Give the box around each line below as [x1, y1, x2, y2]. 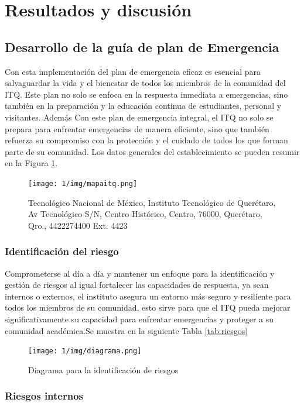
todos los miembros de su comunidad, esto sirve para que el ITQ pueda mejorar [5, 301, 291, 314]
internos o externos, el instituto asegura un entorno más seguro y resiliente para [5, 290, 291, 302]
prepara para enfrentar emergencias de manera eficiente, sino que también [5, 122, 269, 135]
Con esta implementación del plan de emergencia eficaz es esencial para [5, 65, 261, 77]
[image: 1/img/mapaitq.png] [28, 179, 138, 188]
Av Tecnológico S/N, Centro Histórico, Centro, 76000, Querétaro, [28, 208, 262, 220]
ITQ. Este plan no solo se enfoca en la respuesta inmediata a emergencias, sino [5, 88, 288, 100]
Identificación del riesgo [5, 244, 119, 259]
